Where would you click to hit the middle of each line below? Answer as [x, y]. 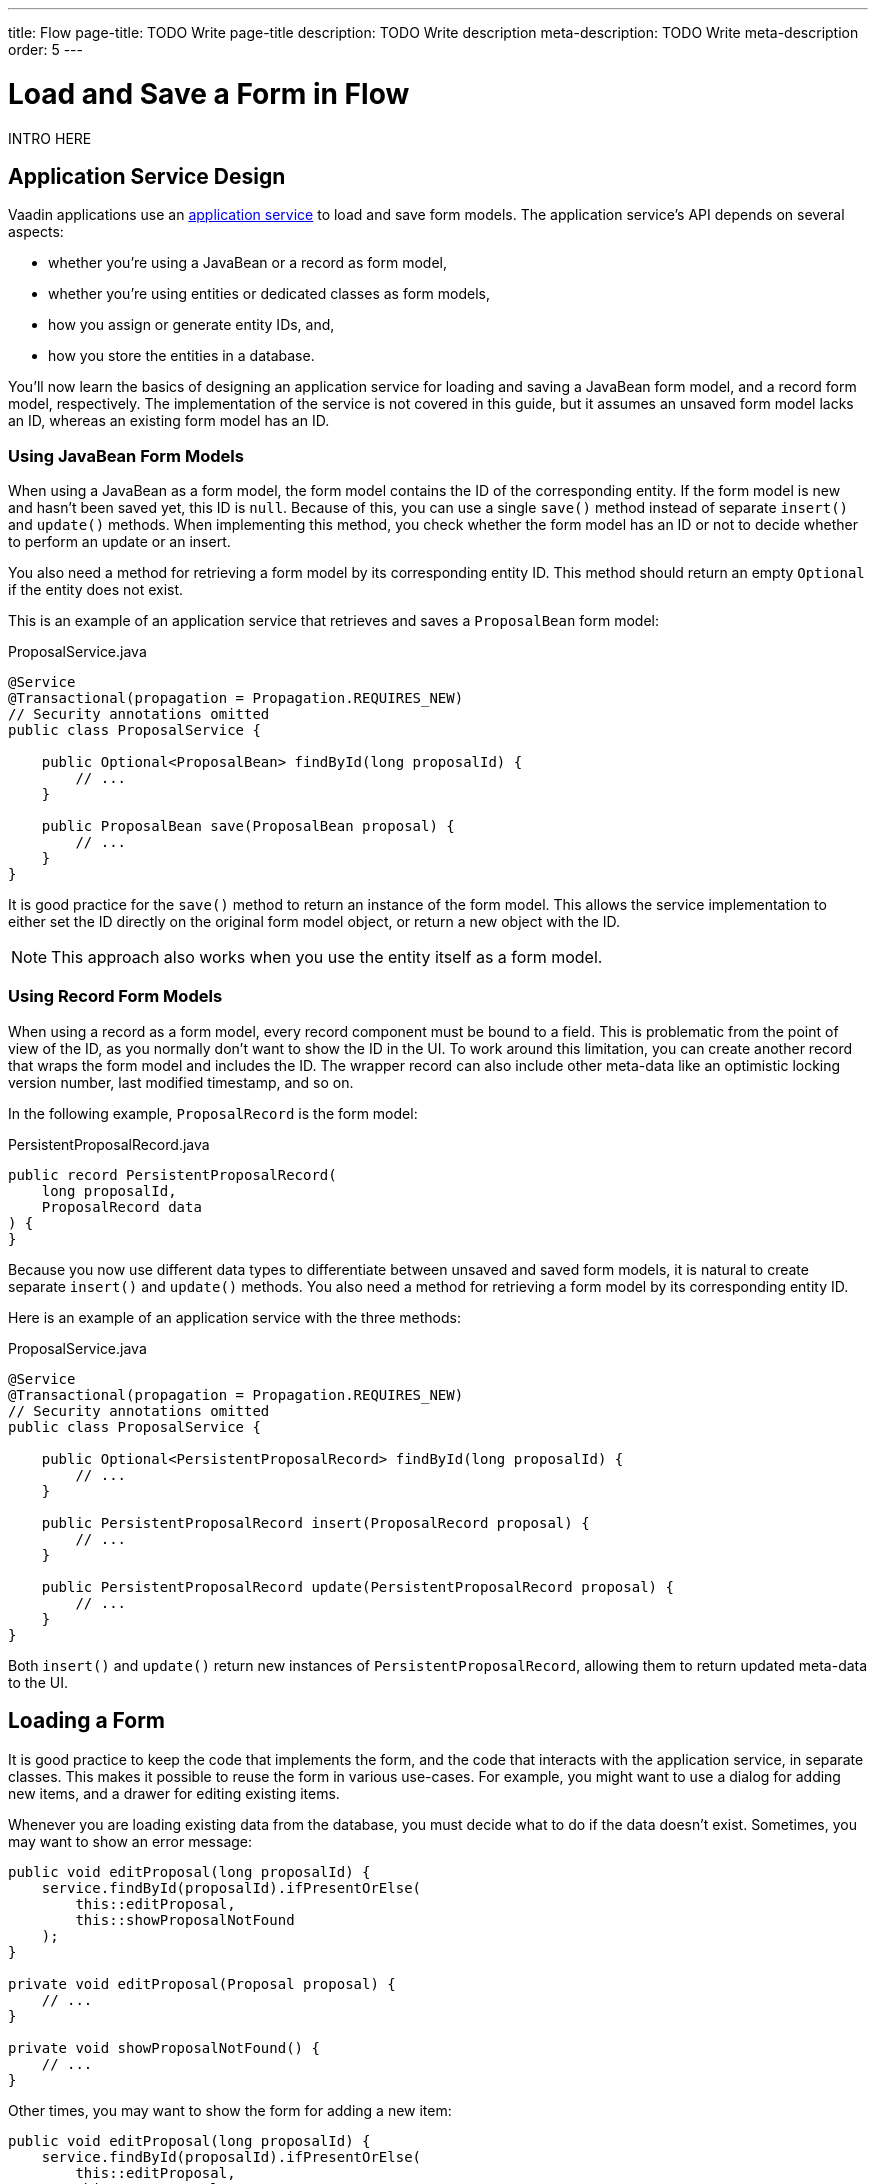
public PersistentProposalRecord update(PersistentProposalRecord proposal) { [357, 1586]
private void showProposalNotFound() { [164, 2047]
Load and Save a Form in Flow [209, 93]
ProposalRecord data [121, 1206]
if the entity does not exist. [96, 590]
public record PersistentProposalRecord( [172, 1174]
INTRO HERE [50, 138]
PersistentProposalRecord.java [109, 1144]
